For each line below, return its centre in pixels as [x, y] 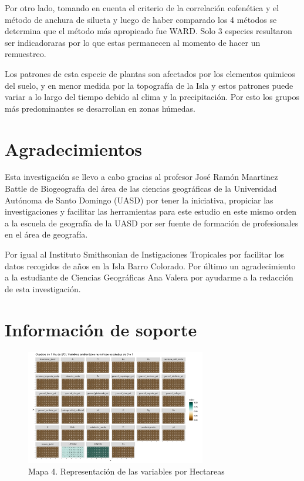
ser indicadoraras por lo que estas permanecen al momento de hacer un [133, 42]
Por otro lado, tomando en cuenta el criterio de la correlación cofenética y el [142, 8]
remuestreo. [26, 54]
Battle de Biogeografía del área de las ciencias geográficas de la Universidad [141, 188]
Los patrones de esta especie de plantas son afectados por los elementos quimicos [150, 73]
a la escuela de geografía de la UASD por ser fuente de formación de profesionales [152, 223]
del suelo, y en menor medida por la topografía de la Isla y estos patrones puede [149, 85]
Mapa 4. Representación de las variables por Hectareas [126, 471]
